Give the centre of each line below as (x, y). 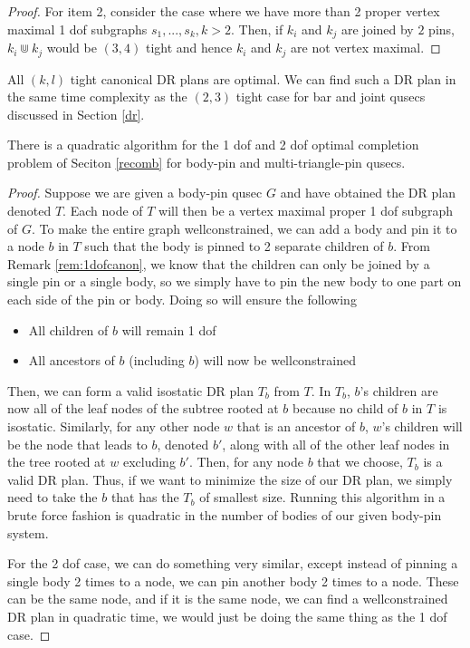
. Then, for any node (246, 462)
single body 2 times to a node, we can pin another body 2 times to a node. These (233, 580)
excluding (149, 462)
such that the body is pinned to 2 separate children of (234, 246)
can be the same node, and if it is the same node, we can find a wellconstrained (228, 599)
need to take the (53, 497)
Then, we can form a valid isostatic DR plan (131, 390)
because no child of (345, 408)
